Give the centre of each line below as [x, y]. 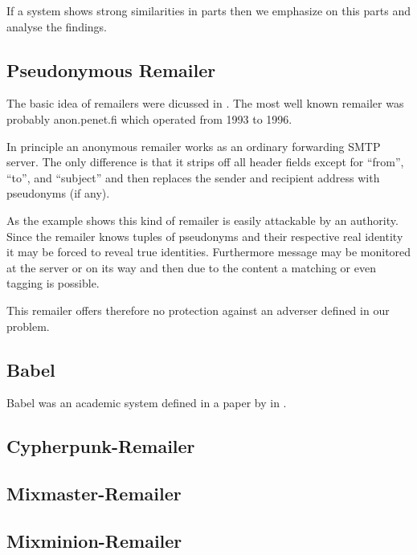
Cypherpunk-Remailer [101, 446]
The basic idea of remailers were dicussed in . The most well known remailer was [205, 103]
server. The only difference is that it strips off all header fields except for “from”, [205, 162]
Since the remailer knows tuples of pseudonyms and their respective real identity [205, 236]
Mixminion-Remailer [94, 540]
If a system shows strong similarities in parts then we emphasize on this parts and [209, 10]
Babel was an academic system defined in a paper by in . [147, 403]
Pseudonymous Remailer [111, 69]
